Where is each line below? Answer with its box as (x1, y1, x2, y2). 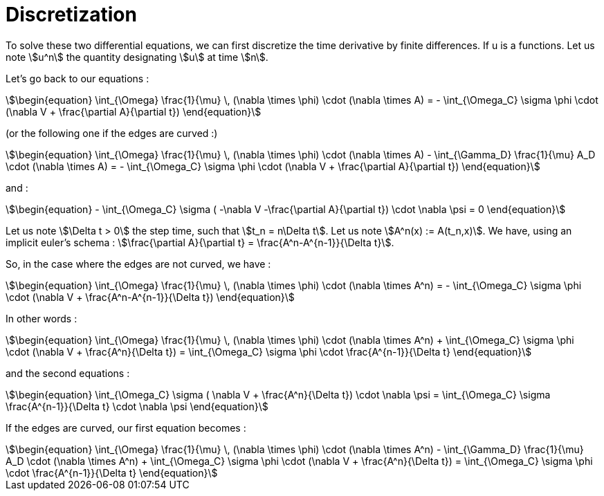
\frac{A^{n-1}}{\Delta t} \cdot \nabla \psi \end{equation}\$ (6, 400, 268, 412)
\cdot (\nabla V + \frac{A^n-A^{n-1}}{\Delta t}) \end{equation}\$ (6, 291, 295, 303)
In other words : (6, 312, 77, 324)
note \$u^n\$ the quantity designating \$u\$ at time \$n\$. (6, 50, 268, 63)
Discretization (6, 3, 137, 26)
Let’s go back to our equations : (6, 72, 149, 84)
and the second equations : (6, 367, 130, 379)
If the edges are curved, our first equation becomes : (6, 421, 246, 434)
